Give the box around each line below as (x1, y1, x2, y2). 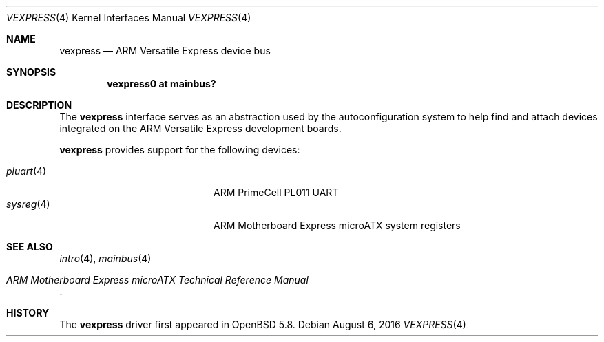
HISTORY (6, 307, 50, 319)
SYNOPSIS (6, 66, 56, 78)
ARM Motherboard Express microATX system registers (214, 220, 461, 231)
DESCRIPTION (6, 99, 72, 111)
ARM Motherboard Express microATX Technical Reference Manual (6, 274, 309, 286)
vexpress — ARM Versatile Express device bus (59, 45, 271, 56)
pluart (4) (6, 165, 47, 177)
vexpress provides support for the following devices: (59, 144, 300, 156)
